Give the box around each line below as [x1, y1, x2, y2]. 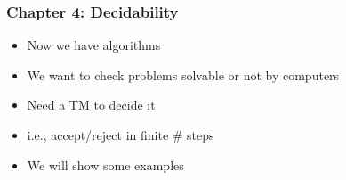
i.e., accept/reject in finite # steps [27, 126, 214, 143]
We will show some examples [27, 155, 184, 174]
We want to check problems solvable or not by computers [27, 65, 340, 84]
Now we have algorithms [27, 36, 161, 54]
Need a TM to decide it [27, 95, 156, 114]
